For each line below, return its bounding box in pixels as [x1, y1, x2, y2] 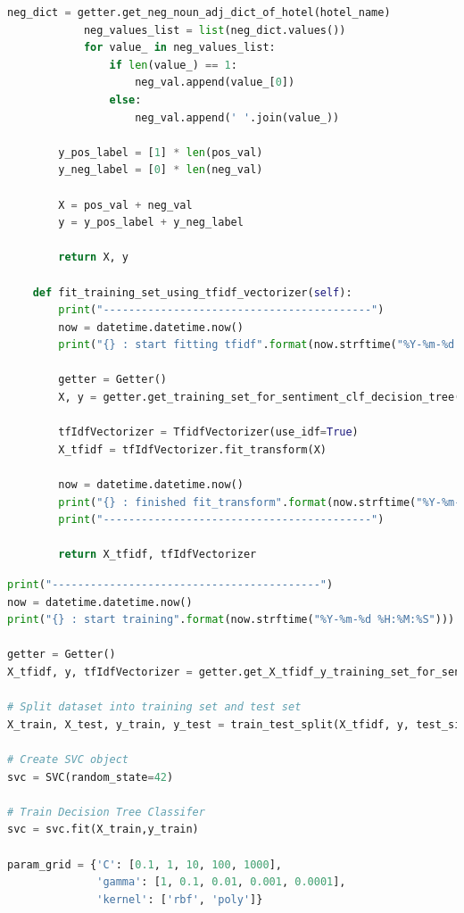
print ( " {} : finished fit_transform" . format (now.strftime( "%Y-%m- [58, 495, 461, 509]
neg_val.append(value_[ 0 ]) [135, 76, 295, 89]
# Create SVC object [7, 752, 129, 766]
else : [109, 93, 142, 106]
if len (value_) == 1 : [109, 58, 237, 71]
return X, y [58, 251, 129, 264]
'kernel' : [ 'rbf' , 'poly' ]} [96, 892, 263, 906]
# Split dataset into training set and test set [7, 701, 302, 714]
